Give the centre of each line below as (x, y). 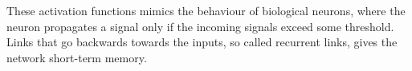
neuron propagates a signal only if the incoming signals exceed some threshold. (200, 26)
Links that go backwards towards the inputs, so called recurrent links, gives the (202, 42)
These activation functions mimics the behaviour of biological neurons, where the (206, 10)
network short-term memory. (77, 57)
